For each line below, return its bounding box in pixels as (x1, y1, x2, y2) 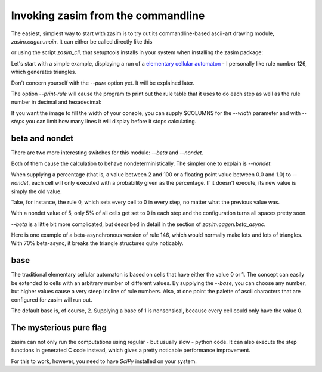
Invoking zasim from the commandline (11, 9, 205, 22)
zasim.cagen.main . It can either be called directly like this (11, 38, 153, 45)
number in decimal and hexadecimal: (11, 98, 101, 106)
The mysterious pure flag (11, 323, 107, 333)
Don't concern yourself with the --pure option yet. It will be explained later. (11, 79, 195, 86)
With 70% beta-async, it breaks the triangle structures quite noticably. (11, 240, 184, 247)
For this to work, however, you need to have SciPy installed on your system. (11, 358, 197, 365)
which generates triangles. (11, 69, 77, 76)
